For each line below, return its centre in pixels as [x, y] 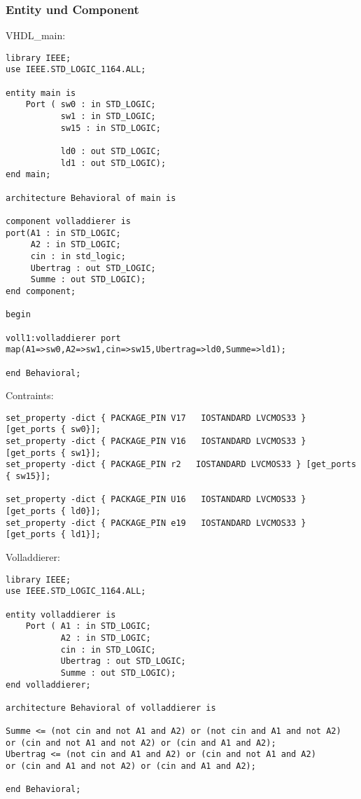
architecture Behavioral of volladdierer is [111, 708]
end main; [28, 175]
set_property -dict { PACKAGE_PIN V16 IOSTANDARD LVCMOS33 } [156, 442]
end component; [41, 291]
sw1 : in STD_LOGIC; [108, 117]
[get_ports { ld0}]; [54, 512]
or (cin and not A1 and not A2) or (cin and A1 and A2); [141, 743]
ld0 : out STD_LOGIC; [111, 152]
